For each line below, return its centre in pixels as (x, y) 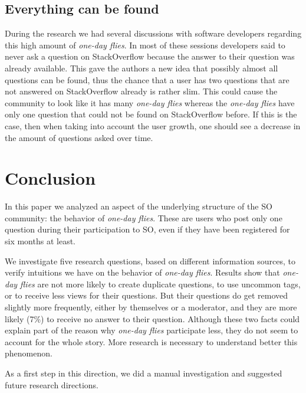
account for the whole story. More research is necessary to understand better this (151, 341)
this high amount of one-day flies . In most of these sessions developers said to (145, 45)
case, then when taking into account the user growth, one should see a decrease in (153, 125)
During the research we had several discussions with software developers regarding (153, 33)
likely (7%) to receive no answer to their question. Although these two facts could (152, 318)
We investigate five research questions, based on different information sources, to (150, 261)
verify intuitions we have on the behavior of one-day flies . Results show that (142, 272)
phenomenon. (29, 353)
